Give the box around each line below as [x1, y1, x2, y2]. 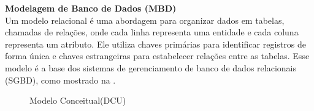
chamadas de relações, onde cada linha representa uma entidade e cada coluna [5, 26, 299, 38]
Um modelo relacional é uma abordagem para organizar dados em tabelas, [5, 13, 285, 26]
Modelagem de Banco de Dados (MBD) [5, 2, 177, 14]
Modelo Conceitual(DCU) [29, 94, 126, 107]
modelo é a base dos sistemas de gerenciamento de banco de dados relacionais [5, 61, 296, 74]
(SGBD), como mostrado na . [5, 73, 116, 86]
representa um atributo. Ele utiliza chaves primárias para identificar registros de [5, 37, 306, 50]
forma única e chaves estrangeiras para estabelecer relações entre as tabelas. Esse [5, 49, 310, 62]
